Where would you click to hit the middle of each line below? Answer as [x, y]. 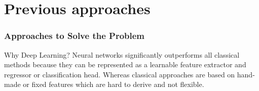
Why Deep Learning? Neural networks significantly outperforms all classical [122, 54]
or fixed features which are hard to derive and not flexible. [114, 84]
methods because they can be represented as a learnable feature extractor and [125, 64]
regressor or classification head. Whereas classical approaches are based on [120, 74]
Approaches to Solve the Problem [75, 36]
